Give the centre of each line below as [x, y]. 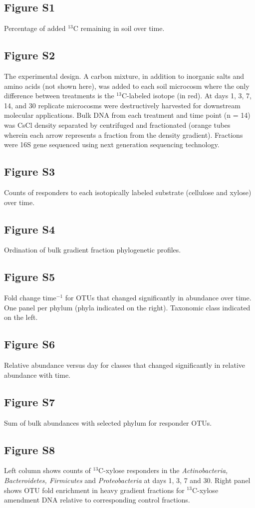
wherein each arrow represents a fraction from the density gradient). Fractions [124, 134]
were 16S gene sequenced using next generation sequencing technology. [112, 144]
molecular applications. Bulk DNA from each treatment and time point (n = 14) [127, 115]
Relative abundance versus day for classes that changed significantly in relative [125, 365]
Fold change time [30, 298]
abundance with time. [37, 375]
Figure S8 [29, 449]
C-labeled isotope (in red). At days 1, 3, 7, [186, 96]
